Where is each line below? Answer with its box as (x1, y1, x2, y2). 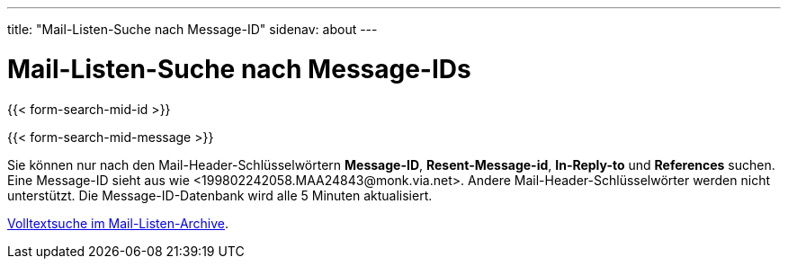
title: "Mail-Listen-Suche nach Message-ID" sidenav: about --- (7, 22, 378, 37)
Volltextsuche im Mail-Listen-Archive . (7, 215, 229, 231)
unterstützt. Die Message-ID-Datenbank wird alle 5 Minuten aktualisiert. (7, 187, 433, 203)
